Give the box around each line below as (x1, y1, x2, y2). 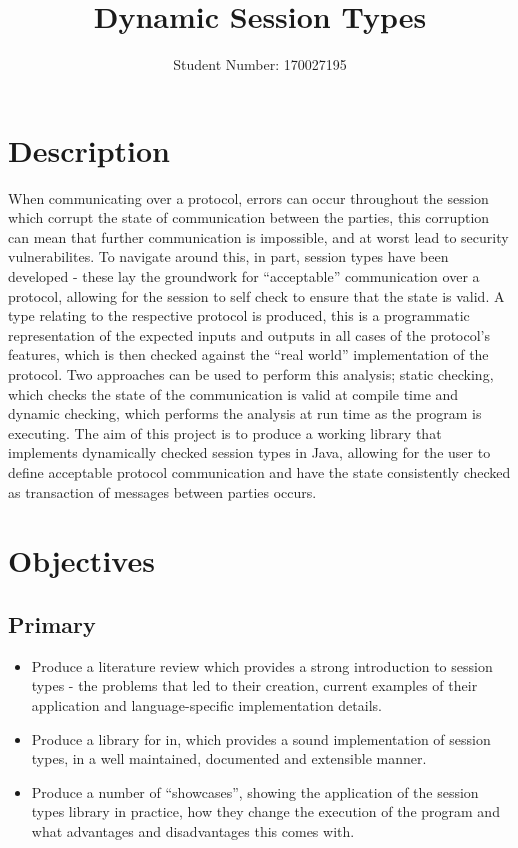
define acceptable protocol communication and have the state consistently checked (8, 461, 511, 482)
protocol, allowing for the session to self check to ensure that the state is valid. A (8, 285, 505, 306)
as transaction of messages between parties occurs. (8, 481, 317, 502)
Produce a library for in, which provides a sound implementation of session (31, 728, 491, 749)
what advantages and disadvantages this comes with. (31, 820, 355, 841)
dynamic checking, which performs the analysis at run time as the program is (8, 403, 482, 424)
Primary (8, 608, 96, 639)
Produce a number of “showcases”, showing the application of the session (31, 781, 479, 802)
